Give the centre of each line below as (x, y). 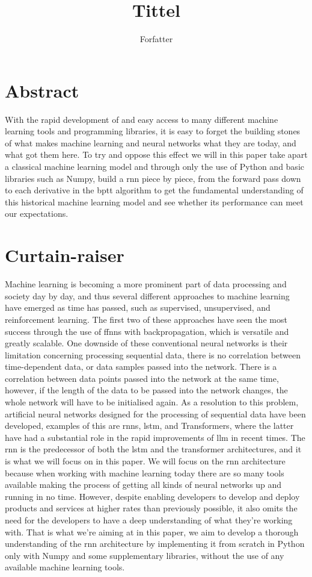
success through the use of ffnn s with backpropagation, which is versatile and (147, 331)
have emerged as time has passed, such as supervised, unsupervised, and (138, 307)
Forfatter (156, 39)
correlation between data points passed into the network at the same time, (142, 378)
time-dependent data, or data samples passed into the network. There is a (141, 366)
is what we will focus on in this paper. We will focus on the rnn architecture (145, 461)
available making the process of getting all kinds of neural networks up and (143, 485)
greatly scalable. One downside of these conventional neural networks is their (146, 343)
